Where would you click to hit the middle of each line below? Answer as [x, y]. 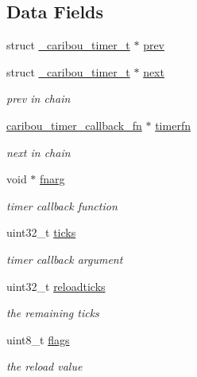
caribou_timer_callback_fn [74, 125]
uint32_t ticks [41, 232]
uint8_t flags [38, 339]
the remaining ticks [53, 313]
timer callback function [62, 205]
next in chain [39, 152]
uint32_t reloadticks [56, 286]
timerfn [173, 125]
